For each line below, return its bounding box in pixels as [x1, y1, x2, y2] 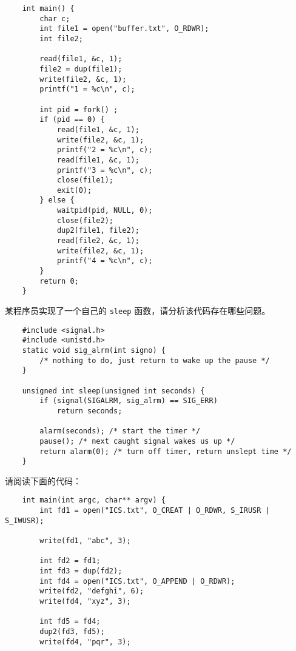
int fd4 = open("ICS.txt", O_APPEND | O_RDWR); [39, 576, 235, 586]
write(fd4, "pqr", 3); [39, 637, 131, 646]
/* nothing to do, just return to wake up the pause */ [39, 356, 270, 365]
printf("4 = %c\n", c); [56, 256, 153, 265]
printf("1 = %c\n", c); [39, 85, 135, 94]
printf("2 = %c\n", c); [56, 145, 153, 155]
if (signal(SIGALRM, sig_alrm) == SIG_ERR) [39, 396, 218, 406]
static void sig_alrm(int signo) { [22, 346, 166, 355]
